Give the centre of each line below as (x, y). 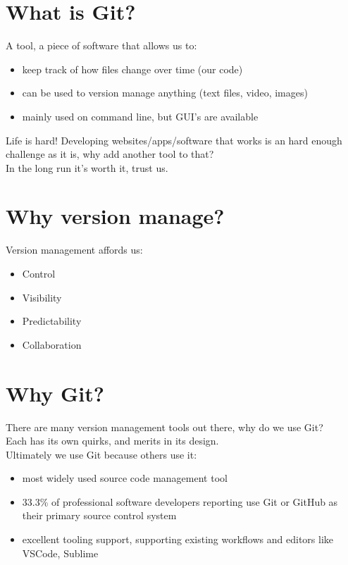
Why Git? (55, 393)
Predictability (52, 321)
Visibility (42, 297)
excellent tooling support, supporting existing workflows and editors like (178, 539)
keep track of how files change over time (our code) (132, 69)
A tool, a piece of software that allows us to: (101, 45)
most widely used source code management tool (125, 478)
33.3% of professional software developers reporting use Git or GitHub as (180, 501)
